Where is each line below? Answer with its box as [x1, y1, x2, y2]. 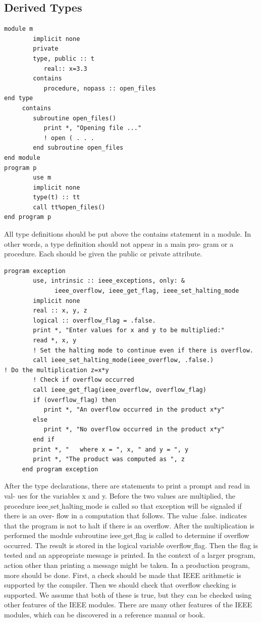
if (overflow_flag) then [33, 396, 116, 404]
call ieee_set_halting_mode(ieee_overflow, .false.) [33, 357, 214, 364]
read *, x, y [33, 337, 77, 344]
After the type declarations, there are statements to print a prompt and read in [4, 480, 250, 491]
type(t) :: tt [33, 194, 80, 201]
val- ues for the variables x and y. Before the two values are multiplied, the [4, 490, 235, 501]
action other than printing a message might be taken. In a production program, [4, 560, 250, 570]
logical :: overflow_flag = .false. [33, 317, 156, 324]
